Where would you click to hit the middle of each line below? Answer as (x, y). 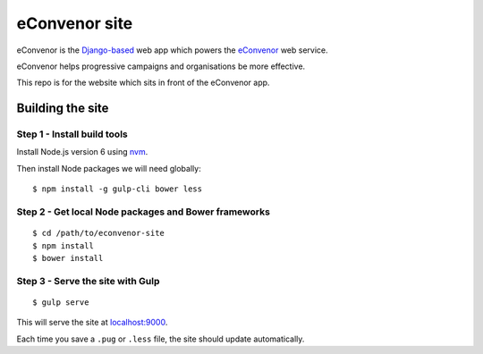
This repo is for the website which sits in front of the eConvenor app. (143, 83)
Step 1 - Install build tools (72, 134)
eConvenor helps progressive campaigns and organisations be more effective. (161, 66)
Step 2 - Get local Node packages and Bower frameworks (143, 212)
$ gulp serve (61, 302)
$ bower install (68, 258)
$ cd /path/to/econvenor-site (99, 233)
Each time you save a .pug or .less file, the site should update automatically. (161, 339)
